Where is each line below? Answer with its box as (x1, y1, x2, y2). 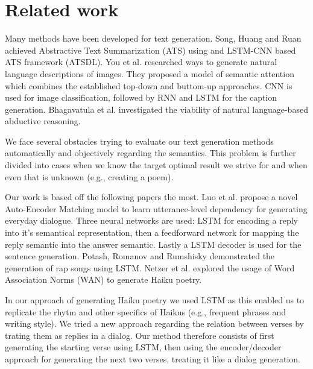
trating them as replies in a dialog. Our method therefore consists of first (5, 329, 274, 341)
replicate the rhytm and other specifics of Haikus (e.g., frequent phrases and (5, 305, 286, 318)
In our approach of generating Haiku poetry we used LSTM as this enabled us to (5, 294, 305, 306)
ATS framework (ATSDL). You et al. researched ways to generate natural (5, 55, 277, 68)
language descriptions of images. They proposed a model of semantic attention (5, 67, 294, 80)
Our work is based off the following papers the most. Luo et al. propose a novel (5, 191, 298, 203)
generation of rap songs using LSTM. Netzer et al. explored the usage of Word (5, 261, 295, 274)
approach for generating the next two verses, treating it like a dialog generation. (5, 352, 300, 365)
